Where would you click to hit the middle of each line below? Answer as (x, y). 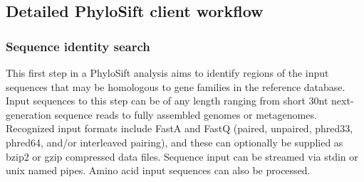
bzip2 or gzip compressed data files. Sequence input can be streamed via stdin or (182, 156)
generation (28, 114)
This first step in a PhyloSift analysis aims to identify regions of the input (167, 73)
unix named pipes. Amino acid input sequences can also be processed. (158, 170)
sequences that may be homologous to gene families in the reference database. (176, 86)
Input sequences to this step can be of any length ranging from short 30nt (167, 101)
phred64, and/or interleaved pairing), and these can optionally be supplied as (175, 142)
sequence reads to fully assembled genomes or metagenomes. (186, 114)
